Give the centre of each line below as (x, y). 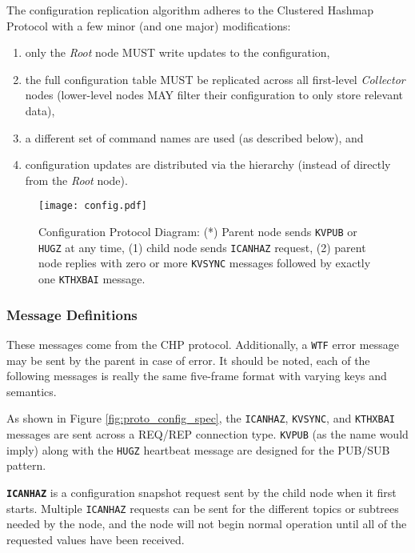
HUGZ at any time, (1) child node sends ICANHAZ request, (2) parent (202, 247)
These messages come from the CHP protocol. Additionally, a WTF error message (203, 344)
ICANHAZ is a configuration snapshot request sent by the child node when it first (202, 492)
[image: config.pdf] (93, 206)
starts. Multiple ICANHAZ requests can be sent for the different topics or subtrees (203, 508)
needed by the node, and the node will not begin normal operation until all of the (207, 524)
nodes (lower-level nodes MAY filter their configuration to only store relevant (214, 95)
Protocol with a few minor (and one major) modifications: (149, 25)
